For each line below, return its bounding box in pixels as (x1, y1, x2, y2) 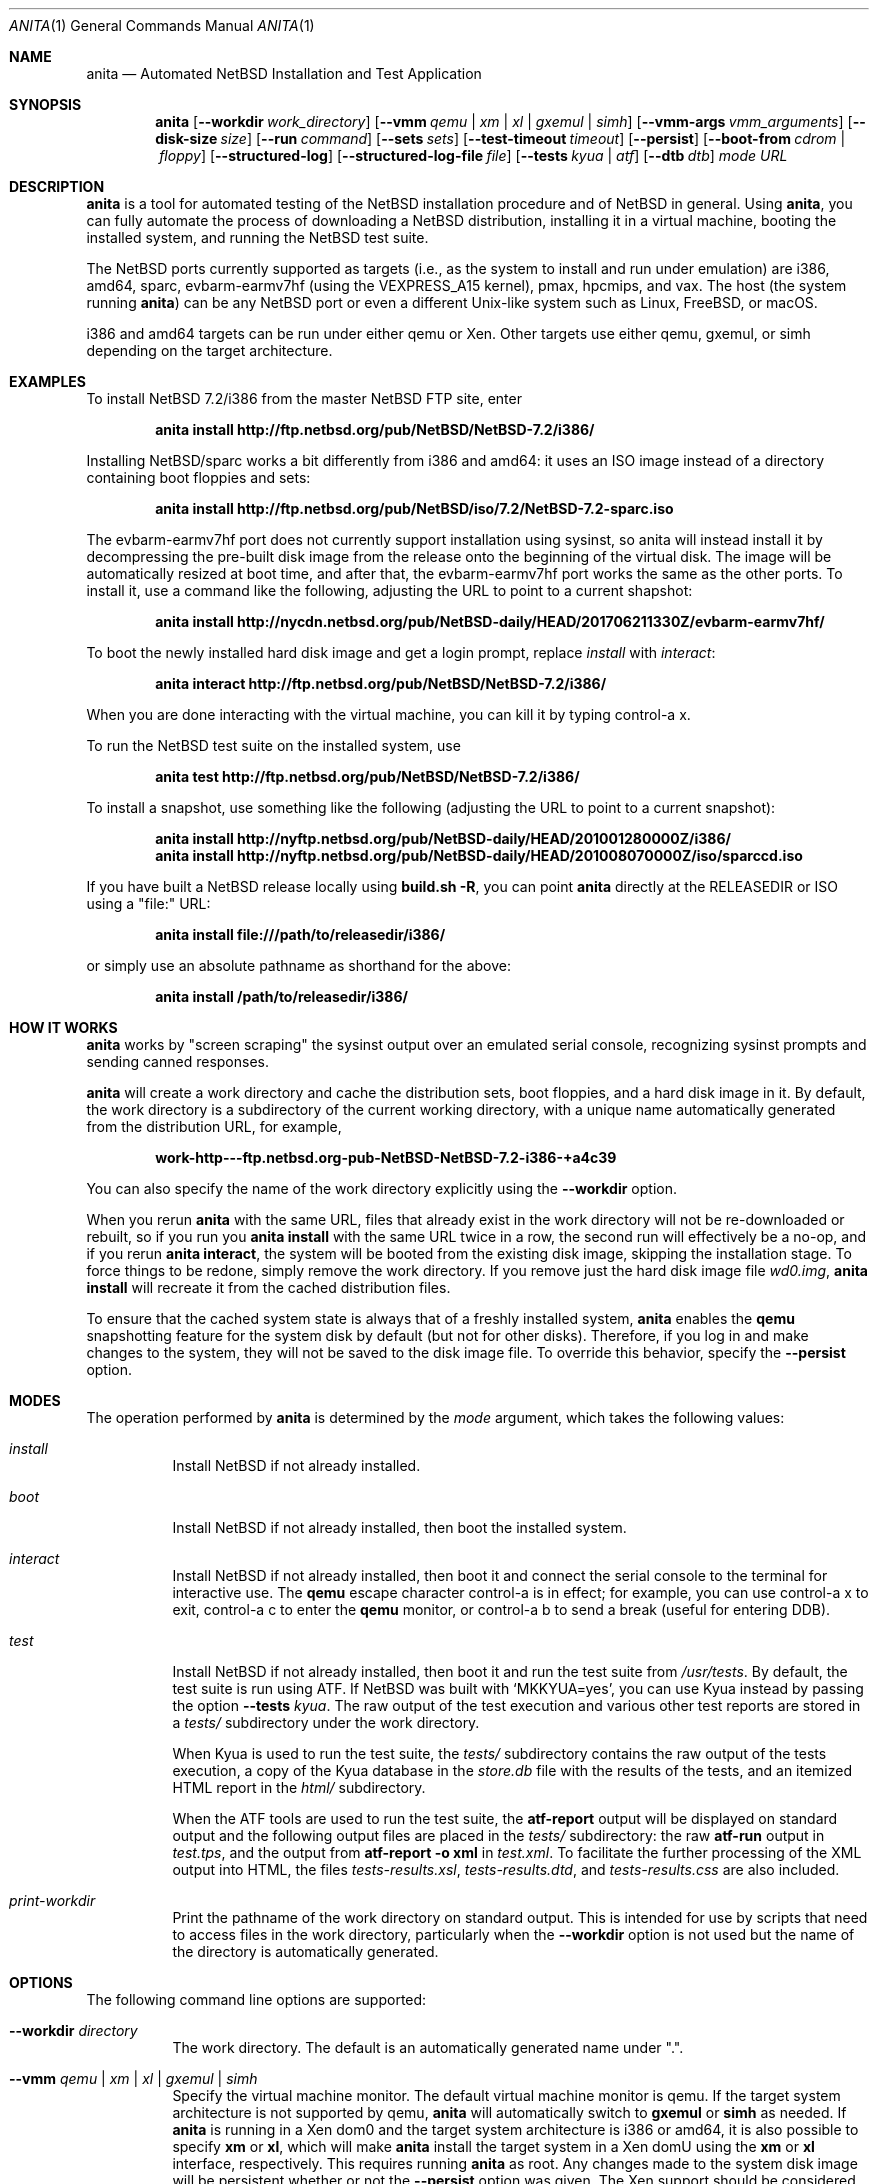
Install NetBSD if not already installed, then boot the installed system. (172, 1519, 627, 1536)
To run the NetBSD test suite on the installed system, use (86, 737, 461, 754)
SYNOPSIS (9, 96, 82, 113)
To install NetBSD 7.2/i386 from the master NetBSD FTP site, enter (86, 390, 522, 407)
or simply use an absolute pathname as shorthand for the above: (86, 957, 511, 974)
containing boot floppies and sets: (86, 469, 311, 486)
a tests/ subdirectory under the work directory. (172, 1714, 480, 1731)
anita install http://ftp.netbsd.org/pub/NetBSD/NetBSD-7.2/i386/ (155, 421, 595, 438)
